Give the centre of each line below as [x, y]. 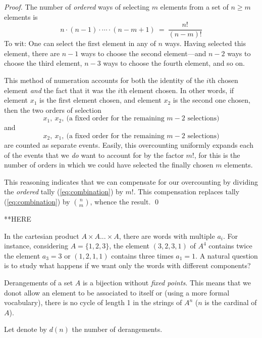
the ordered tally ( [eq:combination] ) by [64, 192]
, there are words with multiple [167, 236]
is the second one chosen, [212, 100]
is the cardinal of [231, 302]
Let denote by [25, 329]
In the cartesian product [42, 236]
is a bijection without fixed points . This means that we [167, 282]
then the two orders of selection [53, 110]
